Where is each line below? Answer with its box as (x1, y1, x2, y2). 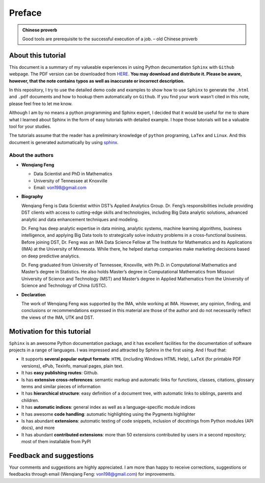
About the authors (9, 151, 54, 158)
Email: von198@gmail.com (33, 185, 87, 191)
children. (21, 397, 39, 403)
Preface (9, 7, 42, 18)
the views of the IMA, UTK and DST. (21, 314, 94, 320)
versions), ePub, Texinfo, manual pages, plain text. (21, 363, 124, 369)
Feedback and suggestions (9, 451, 94, 459)
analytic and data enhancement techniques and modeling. (21, 216, 139, 222)
